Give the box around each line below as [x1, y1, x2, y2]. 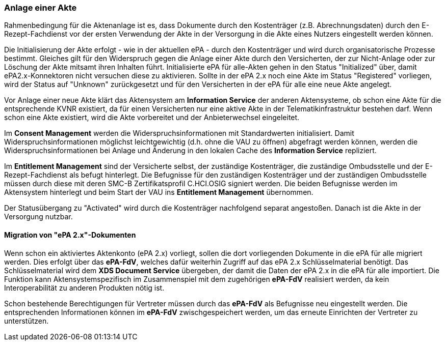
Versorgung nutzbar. [4, 212, 73, 221]
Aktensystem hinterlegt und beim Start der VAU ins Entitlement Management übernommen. [4, 188, 313, 197]
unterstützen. [4, 316, 49, 325]
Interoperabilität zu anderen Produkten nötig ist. [4, 283, 165, 292]
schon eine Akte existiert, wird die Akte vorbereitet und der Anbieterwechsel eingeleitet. [4, 113, 300, 122]
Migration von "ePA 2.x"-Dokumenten [4, 230, 136, 239]
